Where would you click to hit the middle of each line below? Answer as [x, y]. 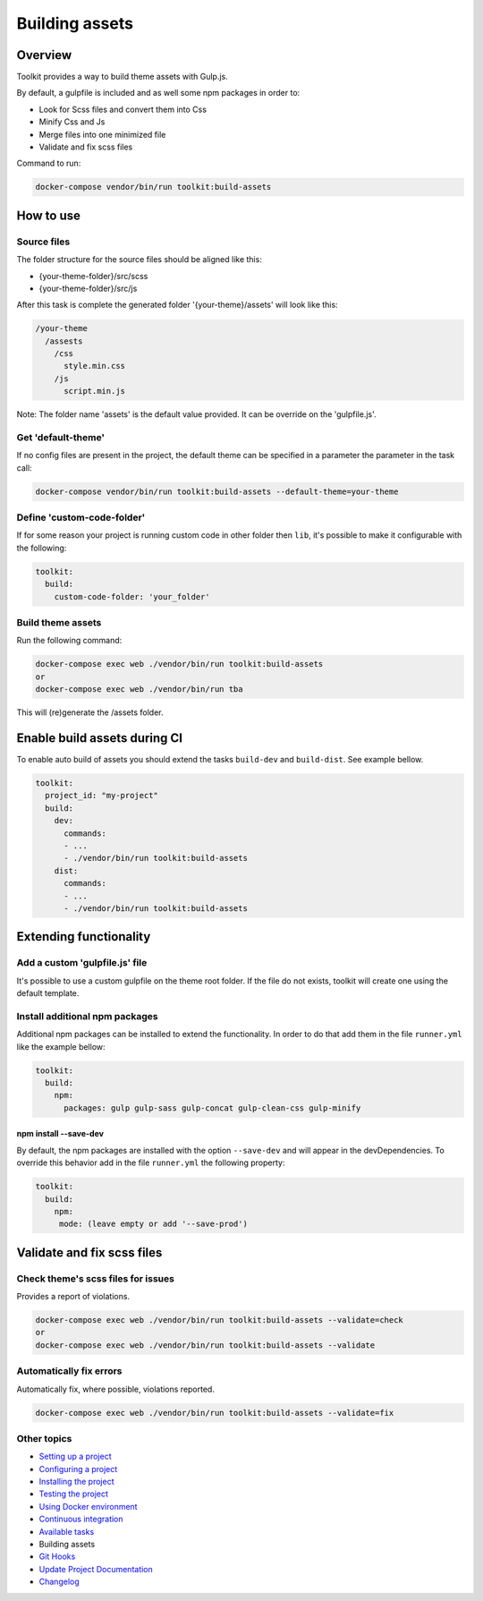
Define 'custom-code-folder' [81, 517]
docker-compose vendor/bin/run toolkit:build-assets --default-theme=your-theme [217, 491]
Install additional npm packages [87, 1016]
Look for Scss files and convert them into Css [123, 109]
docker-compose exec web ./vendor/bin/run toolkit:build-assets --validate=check [220, 1320]
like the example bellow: [61, 1046]
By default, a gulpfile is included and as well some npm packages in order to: [158, 93]
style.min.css [94, 366]
